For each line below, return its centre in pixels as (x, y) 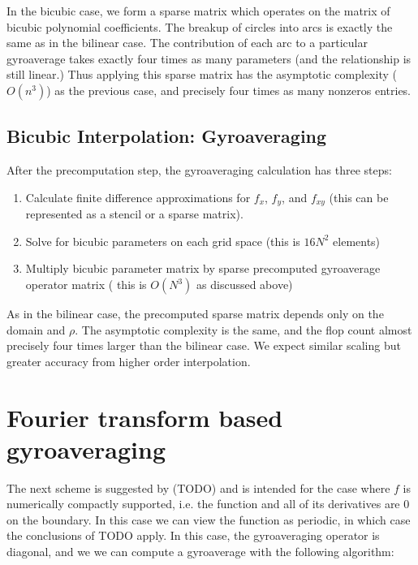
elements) (357, 241)
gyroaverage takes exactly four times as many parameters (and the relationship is (209, 58)
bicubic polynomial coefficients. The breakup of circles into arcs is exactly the (200, 26)
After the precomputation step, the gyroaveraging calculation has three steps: (199, 170)
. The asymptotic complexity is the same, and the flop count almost (243, 329)
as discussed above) (245, 284)
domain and (36, 329)
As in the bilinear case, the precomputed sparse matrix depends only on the (195, 313)
